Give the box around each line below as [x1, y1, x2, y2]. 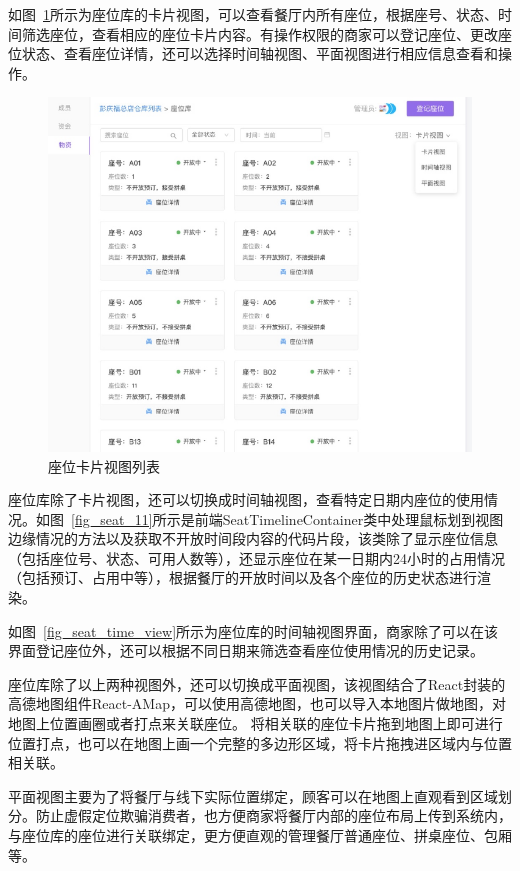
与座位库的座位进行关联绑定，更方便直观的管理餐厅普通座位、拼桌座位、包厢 [8, 825, 512, 846]
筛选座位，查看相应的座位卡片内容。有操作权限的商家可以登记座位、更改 [21, 23, 498, 44]
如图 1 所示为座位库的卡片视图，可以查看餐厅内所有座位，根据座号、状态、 [8, 4, 498, 24]
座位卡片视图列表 [48, 455, 160, 476]
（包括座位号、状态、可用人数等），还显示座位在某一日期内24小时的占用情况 [8, 547, 505, 568]
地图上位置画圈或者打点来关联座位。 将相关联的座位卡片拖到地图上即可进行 [8, 713, 503, 734]
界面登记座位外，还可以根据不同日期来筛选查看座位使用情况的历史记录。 [8, 640, 484, 661]
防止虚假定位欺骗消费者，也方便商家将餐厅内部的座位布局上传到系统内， [35, 805, 512, 826]
